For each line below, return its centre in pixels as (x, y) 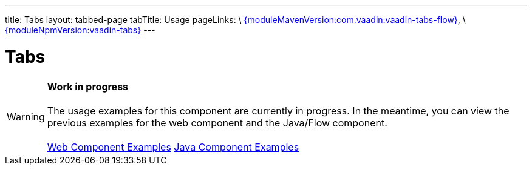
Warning (26, 116)
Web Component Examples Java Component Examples (173, 147)
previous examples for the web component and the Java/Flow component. (217, 123)
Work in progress (88, 86)
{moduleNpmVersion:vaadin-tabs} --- (80, 30)
